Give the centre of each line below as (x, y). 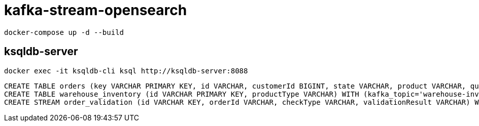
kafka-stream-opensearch (96, 10)
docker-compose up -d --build (64, 32)
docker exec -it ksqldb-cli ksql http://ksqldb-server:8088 (126, 71)
